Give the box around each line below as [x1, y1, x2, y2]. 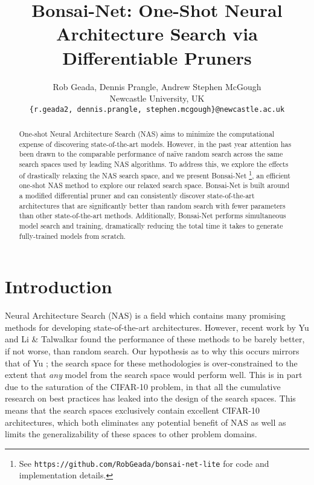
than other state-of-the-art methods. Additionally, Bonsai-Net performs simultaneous [19, 210, 286, 221]
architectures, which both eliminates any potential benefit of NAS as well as [5, 415, 286, 428]
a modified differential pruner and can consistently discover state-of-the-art [19, 190, 255, 201]
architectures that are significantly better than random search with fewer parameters [19, 200, 286, 210]
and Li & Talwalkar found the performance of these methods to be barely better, [5, 333, 305, 345]
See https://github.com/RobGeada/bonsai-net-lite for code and [19, 457, 269, 469]
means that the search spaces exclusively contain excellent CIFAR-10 [5, 404, 260, 417]
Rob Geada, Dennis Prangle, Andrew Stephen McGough [53, 80, 261, 93]
